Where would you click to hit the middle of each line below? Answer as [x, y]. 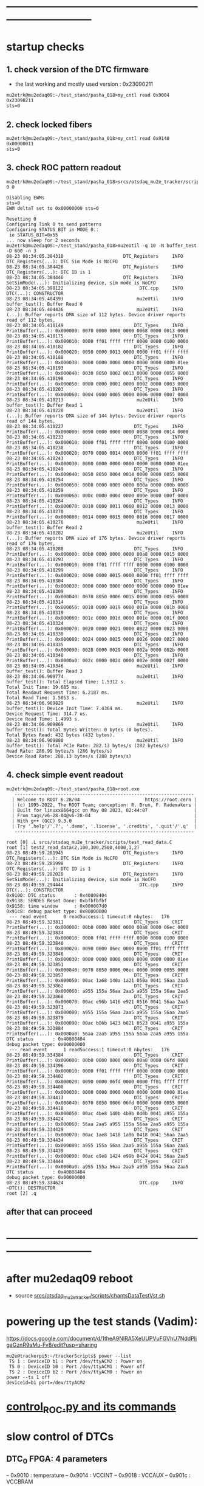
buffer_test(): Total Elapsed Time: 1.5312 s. [66, 682]
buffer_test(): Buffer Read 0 [45, 304]
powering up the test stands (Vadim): [102, 1322]
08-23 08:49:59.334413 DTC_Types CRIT [95, 1097]
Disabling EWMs [25, 198]
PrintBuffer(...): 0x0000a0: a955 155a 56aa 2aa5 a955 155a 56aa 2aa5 [97, 1167]
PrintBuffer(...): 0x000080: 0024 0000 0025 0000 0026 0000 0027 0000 [97, 639]
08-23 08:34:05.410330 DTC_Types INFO [95, 634]
